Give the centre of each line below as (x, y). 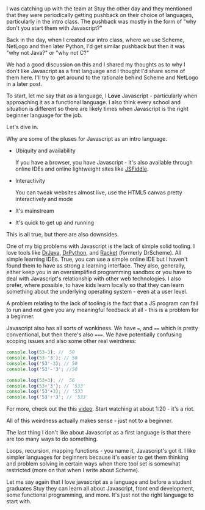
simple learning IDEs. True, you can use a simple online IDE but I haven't (97, 259)
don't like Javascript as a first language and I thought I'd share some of (96, 71)
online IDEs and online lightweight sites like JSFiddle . (82, 169)
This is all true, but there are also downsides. (63, 235)
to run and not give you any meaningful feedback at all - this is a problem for (103, 310)
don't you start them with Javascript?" (54, 28)
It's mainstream (35, 211)
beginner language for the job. (45, 115)
